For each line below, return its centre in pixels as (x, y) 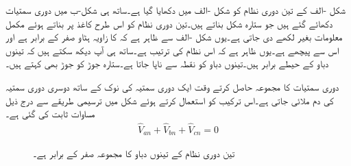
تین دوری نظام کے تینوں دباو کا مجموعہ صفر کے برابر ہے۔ (134, 153)
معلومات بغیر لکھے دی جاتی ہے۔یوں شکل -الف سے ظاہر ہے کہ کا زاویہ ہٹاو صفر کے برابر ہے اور (174, 37)
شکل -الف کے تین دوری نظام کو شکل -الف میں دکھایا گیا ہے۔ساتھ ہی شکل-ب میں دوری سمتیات (176, 10)
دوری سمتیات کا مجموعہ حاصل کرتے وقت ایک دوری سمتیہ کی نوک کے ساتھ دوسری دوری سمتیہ (172, 86)
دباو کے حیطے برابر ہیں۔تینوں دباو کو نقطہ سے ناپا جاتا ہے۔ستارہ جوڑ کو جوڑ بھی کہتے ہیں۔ (167, 63)
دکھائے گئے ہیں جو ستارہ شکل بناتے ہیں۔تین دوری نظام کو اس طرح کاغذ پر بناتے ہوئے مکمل (169, 23)
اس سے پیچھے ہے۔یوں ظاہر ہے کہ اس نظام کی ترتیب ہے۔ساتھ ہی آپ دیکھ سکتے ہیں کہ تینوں (172, 50)
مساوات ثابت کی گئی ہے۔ (50, 114)
